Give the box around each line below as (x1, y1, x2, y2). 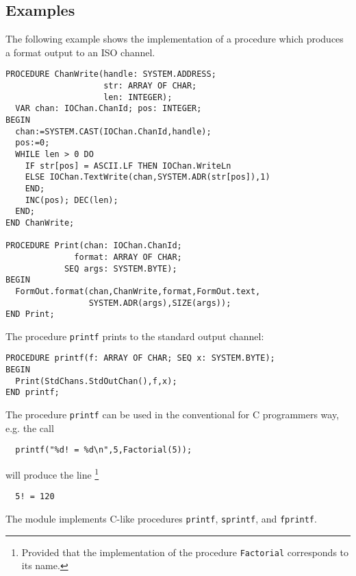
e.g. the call (5, 420, 54, 435)
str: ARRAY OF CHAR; (103, 81, 197, 91)
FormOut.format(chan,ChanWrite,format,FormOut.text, (15, 286, 261, 296)
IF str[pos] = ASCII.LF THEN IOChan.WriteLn (25, 160, 231, 171)
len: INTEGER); (103, 92, 173, 102)
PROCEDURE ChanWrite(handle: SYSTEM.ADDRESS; (5, 69, 216, 80)
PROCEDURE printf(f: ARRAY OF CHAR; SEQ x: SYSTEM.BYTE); (5, 353, 275, 363)
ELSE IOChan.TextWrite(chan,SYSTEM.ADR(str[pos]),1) (25, 172, 270, 182)
